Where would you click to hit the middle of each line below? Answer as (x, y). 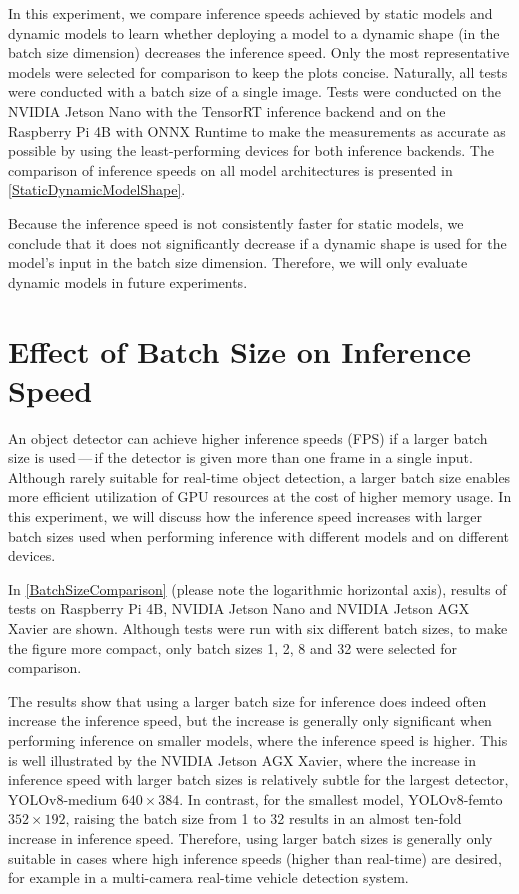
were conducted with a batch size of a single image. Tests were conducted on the (255, 91)
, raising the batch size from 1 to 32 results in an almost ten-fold (263, 818)
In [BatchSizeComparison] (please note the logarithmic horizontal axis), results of (257, 588)
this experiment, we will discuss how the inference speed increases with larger (245, 516)
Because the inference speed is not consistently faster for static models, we (236, 222)
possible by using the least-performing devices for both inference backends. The (251, 150)
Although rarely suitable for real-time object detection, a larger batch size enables (259, 476)
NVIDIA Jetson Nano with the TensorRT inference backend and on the (227, 110)
